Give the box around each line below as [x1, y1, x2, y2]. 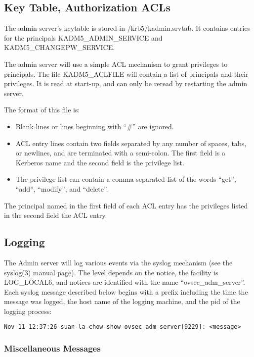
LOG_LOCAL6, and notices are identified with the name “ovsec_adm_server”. [4, 277, 245, 287]
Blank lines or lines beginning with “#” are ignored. [15, 121, 174, 131]
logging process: [4, 306, 52, 316]
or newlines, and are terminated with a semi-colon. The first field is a [15, 148, 226, 158]
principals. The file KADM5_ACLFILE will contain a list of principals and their [4, 68, 249, 79]
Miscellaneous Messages [4, 342, 101, 355]
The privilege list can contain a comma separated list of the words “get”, [15, 174, 236, 184]
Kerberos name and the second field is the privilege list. [15, 157, 184, 167]
